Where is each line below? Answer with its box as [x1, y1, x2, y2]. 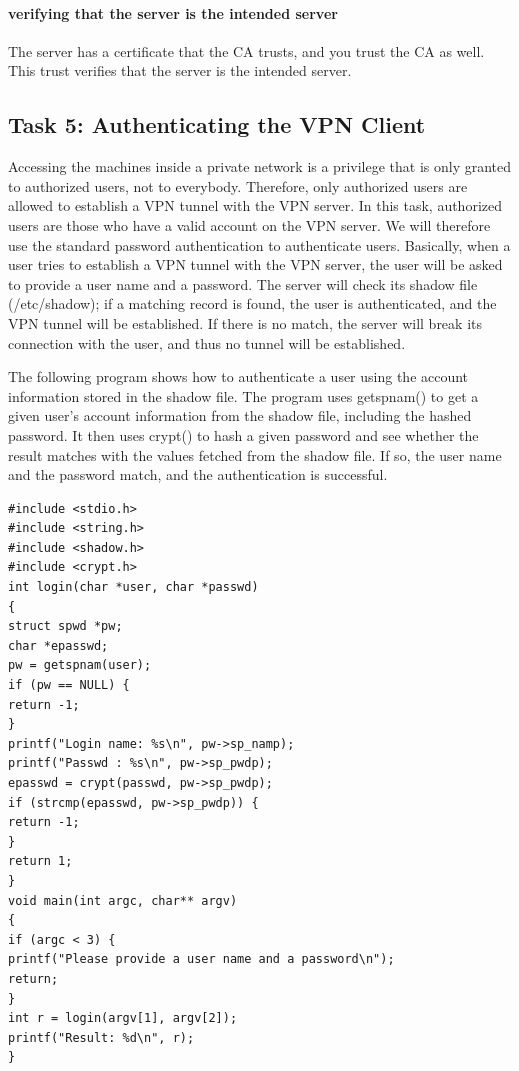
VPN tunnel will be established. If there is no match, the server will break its [8, 312, 482, 333]
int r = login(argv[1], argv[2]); [8, 1011, 238, 1026]
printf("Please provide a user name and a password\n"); [8, 952, 395, 967]
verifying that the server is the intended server [8, 2, 338, 23]
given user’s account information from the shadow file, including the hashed [8, 405, 472, 426]
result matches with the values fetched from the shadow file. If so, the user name [8, 444, 502, 465]
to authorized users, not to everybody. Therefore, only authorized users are [8, 175, 468, 196]
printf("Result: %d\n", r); [8, 1030, 195, 1045]
